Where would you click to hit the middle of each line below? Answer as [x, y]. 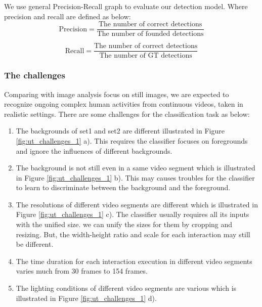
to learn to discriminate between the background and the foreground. [123, 187]
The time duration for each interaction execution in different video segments [134, 261]
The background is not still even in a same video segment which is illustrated [136, 168]
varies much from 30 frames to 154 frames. [82, 271]
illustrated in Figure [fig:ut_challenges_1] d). [86, 298]
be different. [35, 244]
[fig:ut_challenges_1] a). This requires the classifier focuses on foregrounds [132, 140]
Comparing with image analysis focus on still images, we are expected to [117, 94]
